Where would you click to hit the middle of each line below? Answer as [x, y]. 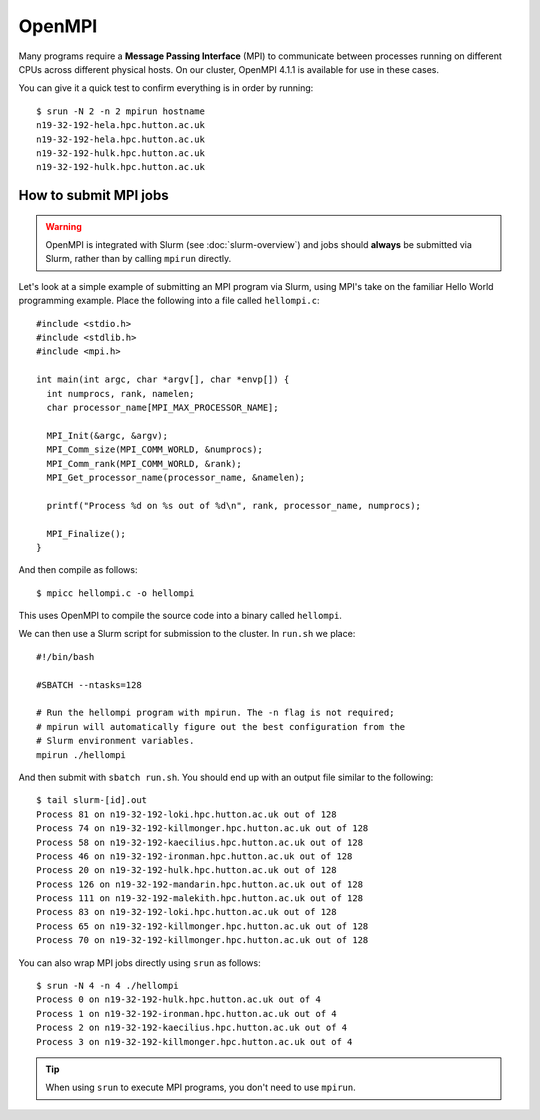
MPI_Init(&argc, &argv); [107, 435]
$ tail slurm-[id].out [92, 800]
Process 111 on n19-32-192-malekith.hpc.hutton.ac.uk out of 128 [200, 898]
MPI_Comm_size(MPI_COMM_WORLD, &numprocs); [155, 449]
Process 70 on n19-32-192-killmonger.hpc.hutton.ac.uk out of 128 [202, 940]
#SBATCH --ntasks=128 [89, 684]
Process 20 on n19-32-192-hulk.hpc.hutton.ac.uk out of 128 [186, 870]
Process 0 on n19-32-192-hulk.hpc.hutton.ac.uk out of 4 [179, 999]
